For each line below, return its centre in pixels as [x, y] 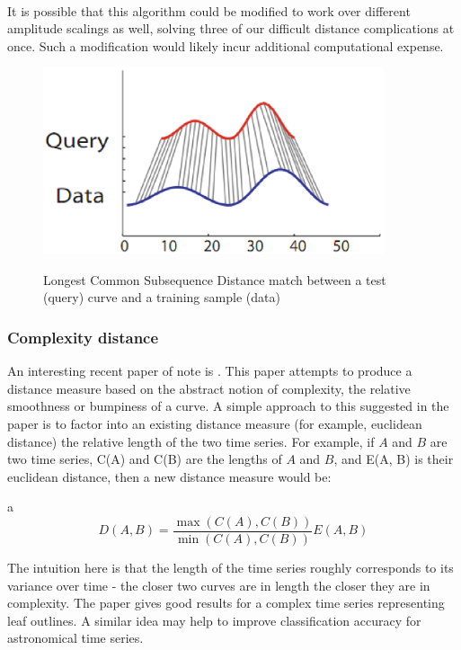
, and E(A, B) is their [394, 459]
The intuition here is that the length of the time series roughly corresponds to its [230, 567]
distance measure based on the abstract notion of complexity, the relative [209, 388]
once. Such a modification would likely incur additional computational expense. [226, 45]
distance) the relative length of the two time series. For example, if [191, 441]
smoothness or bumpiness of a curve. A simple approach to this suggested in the [228, 406]
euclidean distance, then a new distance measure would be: [169, 476]
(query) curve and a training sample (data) [162, 297]
